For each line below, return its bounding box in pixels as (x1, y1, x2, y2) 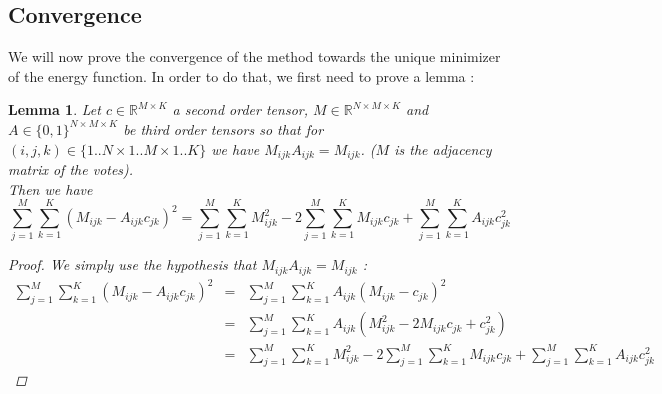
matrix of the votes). (8, 159, 134, 180)
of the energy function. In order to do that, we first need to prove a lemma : (8, 65, 475, 86)
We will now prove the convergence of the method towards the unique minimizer (8, 46, 501, 67)
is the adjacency (394, 138, 492, 159)
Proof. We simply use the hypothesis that (8, 254, 257, 275)
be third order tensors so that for (123, 118, 324, 139)
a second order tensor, (172, 99, 308, 120)
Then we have (8, 178, 93, 199)
